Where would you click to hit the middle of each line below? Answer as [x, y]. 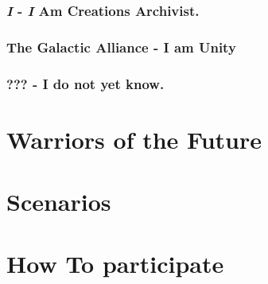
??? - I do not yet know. [85, 83]
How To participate [115, 264]
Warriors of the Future [134, 139]
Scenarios [59, 202]
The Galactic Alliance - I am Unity [121, 47]
